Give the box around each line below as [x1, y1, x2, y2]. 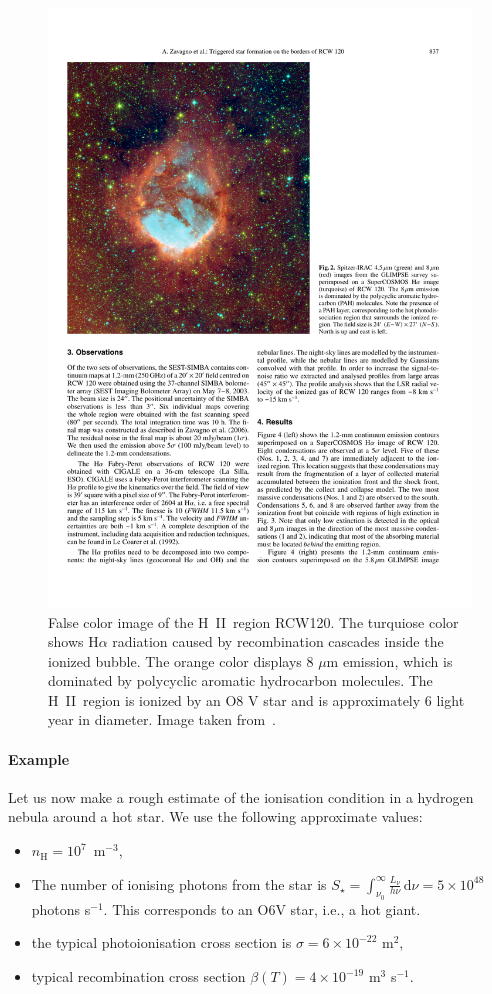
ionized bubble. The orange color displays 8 [48, 650, 314, 671]
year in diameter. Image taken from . [48, 709, 277, 730]
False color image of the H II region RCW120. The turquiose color [48, 611, 459, 632]
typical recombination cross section [31, 966, 246, 987]
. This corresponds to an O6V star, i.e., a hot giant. [103, 898, 421, 919]
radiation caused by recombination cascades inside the [112, 631, 444, 652]
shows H [48, 631, 99, 652]
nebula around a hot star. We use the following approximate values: [8, 806, 423, 827]
